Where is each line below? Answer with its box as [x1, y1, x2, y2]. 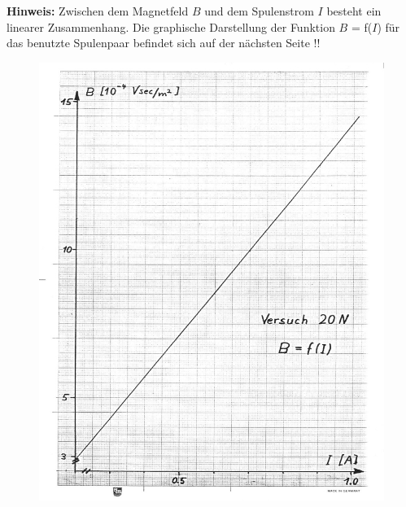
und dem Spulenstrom [204, 2, 314, 19]
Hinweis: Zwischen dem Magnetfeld [7, 2, 189, 19]
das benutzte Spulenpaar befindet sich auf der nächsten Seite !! [7, 34, 321, 51]
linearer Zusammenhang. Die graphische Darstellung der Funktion [7, 18, 335, 35]
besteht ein [326, 2, 382, 19]
